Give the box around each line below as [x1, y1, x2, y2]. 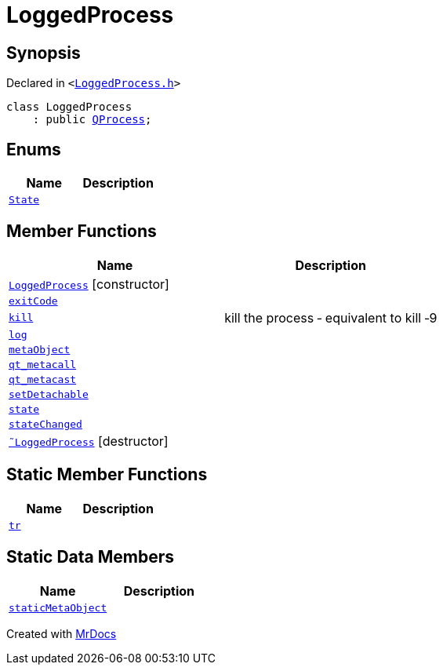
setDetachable [9, 388, 89, 400]
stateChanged [9, 418, 82, 430]
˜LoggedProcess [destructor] [9, 432, 169, 449]
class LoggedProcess [6, 100, 133, 114]
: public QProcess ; [32, 113, 152, 126]
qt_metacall [9, 358, 77, 370]
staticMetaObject [9, 601, 107, 614]
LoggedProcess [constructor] [9, 275, 169, 292]
